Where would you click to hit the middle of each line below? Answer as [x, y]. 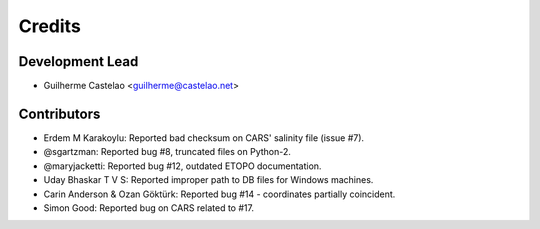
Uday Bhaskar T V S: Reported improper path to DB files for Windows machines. [208, 180]
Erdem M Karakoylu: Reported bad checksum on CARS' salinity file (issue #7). [204, 137]
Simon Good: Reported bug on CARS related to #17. [149, 207]
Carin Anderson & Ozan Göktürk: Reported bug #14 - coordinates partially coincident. [219, 194]
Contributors [59, 113]
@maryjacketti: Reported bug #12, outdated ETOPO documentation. [182, 166]
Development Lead [78, 61]
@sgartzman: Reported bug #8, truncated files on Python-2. [167, 152]
